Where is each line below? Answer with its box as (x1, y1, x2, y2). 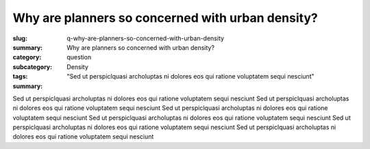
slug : (12, 34, 27, 42)
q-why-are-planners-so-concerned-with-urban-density (66, 34, 225, 42)
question (66, 53, 92, 62)
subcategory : (12, 62, 53, 71)
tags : (12, 72, 28, 81)
